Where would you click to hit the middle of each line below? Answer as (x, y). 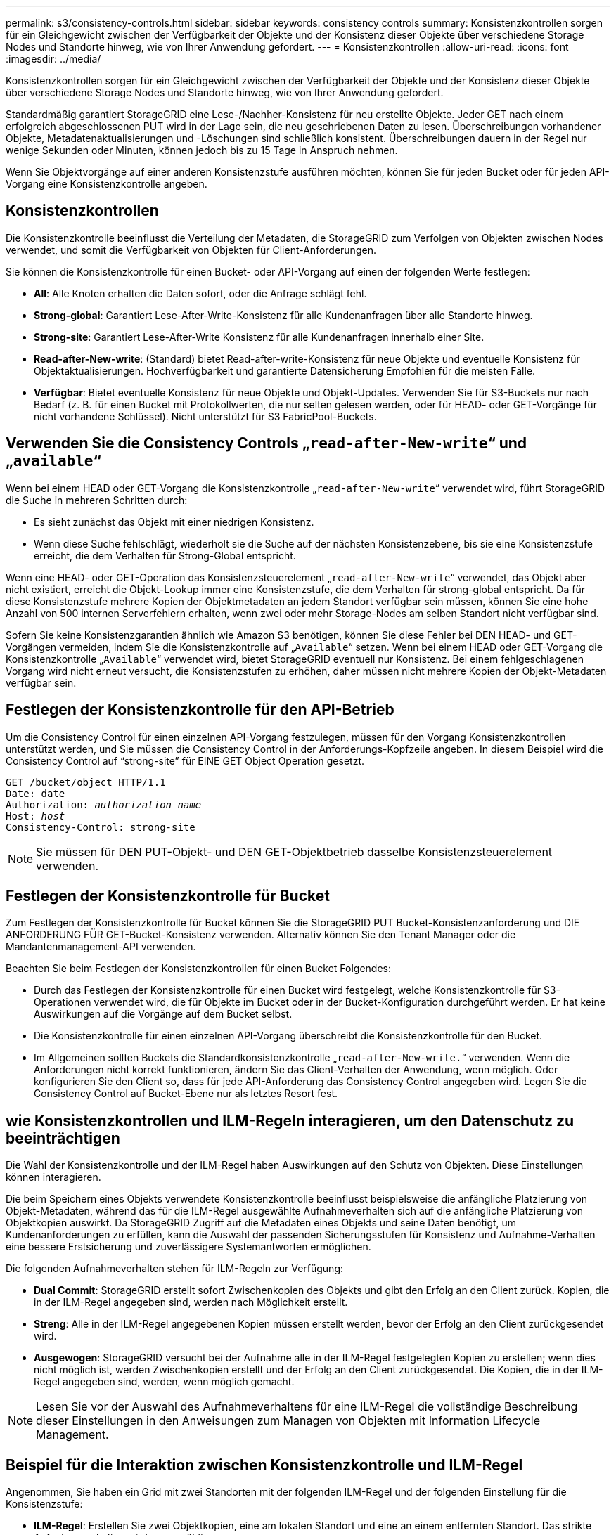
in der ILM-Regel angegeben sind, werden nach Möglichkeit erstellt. (191, 1302)
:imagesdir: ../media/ (53, 59)
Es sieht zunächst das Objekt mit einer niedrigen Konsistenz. (174, 522)
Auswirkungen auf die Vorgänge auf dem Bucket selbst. (163, 1014)
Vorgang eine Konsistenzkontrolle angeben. (107, 184)
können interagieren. (53, 1177)
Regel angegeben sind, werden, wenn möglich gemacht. (164, 1382)
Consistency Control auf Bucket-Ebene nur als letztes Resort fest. (186, 1094)
